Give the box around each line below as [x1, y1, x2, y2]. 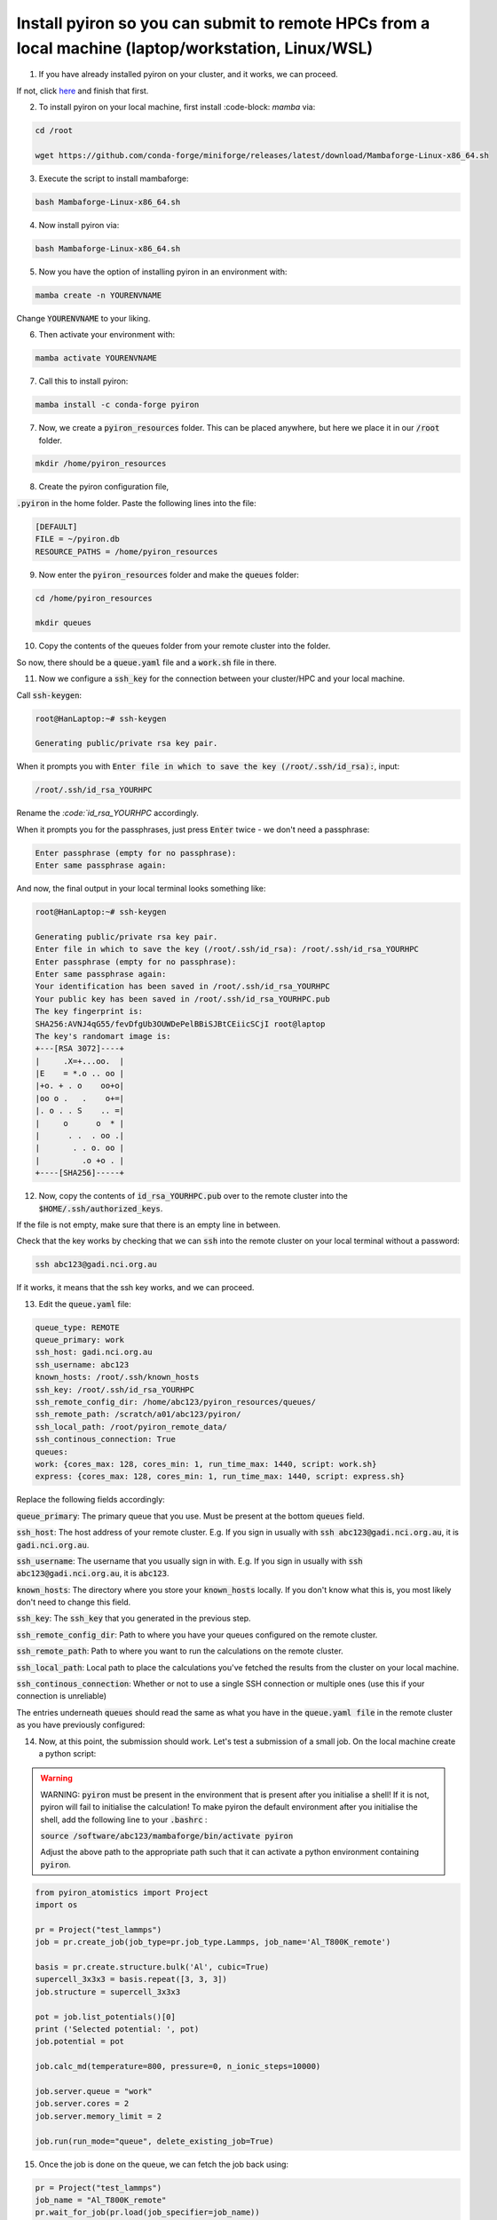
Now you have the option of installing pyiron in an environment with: [38, 266, 288, 277]
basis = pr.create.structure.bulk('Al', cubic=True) [35, 1962, 270, 1972]
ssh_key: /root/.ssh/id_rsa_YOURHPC [35, 1384, 195, 1394]
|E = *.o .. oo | [35, 1068, 124, 1079]
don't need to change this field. [16, 1597, 131, 1607]
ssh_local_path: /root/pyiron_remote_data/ [35, 1422, 228, 1431]
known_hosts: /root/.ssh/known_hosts [35, 1372, 200, 1383]
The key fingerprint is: [35, 1006, 144, 1017]
